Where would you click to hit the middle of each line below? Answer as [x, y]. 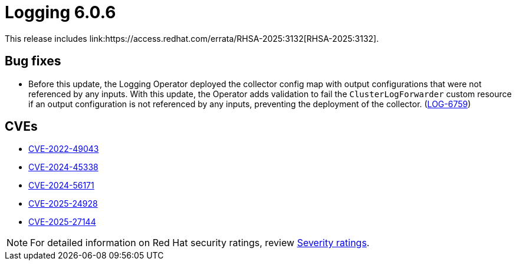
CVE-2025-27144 [62, 222]
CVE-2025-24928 [63, 204]
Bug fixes [33, 61]
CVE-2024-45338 [63, 167]
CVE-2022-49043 [64, 149]
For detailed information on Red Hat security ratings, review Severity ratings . [200, 243]
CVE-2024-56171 [61, 185]
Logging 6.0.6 [60, 12]
